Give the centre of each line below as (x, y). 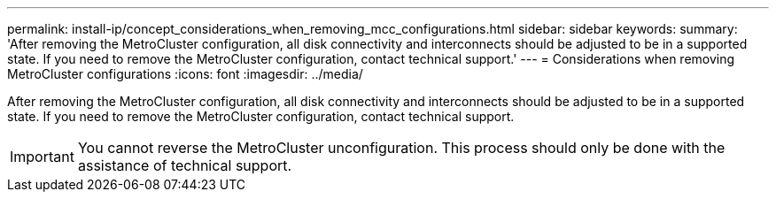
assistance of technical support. (185, 165)
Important (42, 157)
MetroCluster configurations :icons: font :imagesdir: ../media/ (185, 74)
